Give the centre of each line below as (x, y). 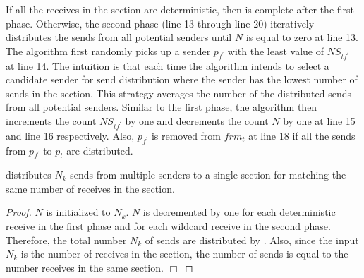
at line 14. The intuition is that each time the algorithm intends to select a (168, 65)
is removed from (186, 135)
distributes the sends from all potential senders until (119, 37)
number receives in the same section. (85, 267)
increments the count (51, 120)
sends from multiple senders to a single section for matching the (208, 175)
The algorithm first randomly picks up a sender (108, 50)
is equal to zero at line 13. (302, 37)
